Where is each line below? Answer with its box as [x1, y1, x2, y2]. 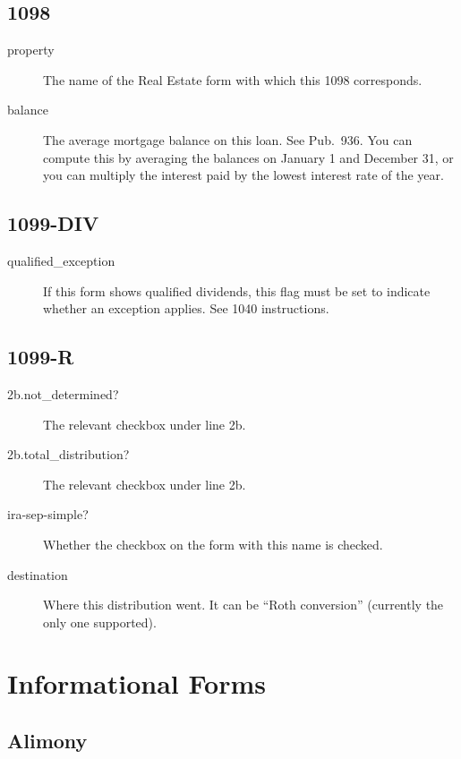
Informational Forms [7, 665, 267, 702]
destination [7, 565, 68, 584]
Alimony [7, 727, 88, 755]
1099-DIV [7, 209, 99, 237]
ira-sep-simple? [7, 505, 89, 524]
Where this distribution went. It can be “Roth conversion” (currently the [43, 595, 444, 614]
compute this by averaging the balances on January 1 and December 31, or [43, 148, 454, 166]
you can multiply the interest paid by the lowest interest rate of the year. [43, 166, 444, 184]
